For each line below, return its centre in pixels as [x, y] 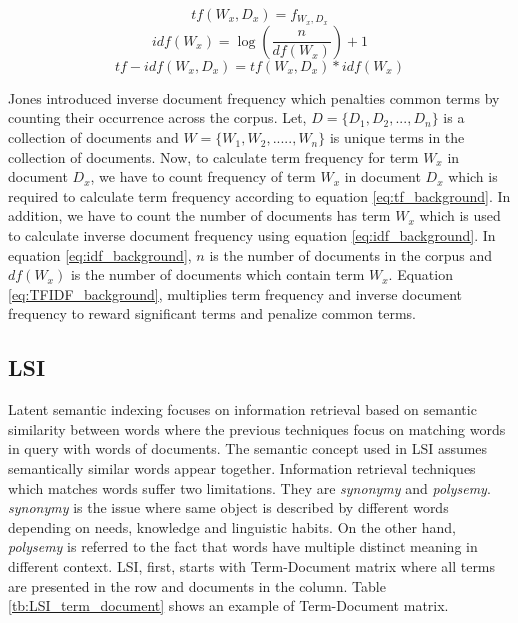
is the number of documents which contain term [217, 274]
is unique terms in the [397, 137]
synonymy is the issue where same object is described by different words [228, 507]
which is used [460, 215]
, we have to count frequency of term [203, 176]
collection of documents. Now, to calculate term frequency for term [213, 156]
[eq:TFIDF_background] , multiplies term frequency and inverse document [235, 293]
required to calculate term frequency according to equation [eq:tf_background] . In [259, 195]
